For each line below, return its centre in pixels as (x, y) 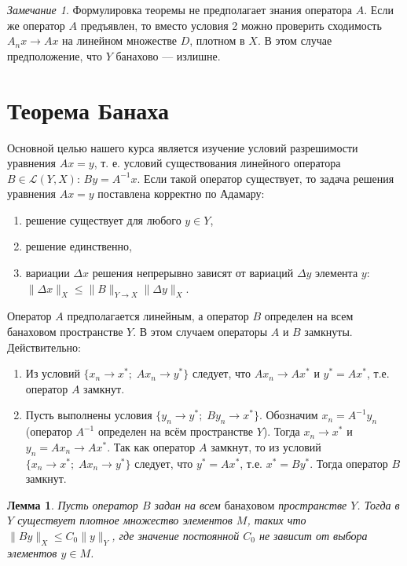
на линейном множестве (120, 40)
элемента (337, 273)
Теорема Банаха (88, 110)
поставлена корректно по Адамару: (181, 194)
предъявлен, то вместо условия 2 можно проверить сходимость (231, 25)
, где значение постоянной (176, 535)
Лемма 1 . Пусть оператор (73, 504)
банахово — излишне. (168, 55)
